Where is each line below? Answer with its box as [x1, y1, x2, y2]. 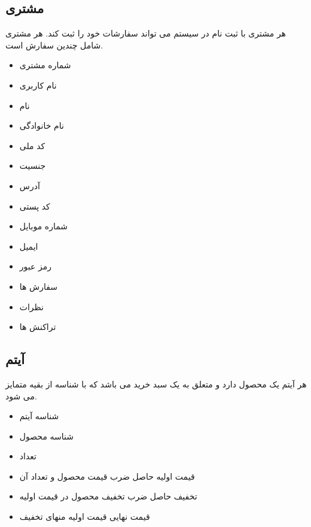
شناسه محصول [19, 429, 74, 442]
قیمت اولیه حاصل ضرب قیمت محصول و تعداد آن [19, 470, 195, 482]
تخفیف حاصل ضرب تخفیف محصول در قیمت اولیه [19, 490, 197, 502]
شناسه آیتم [19, 410, 59, 422]
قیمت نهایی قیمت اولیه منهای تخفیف [19, 510, 150, 523]
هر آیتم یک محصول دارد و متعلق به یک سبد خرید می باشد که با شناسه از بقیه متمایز [5, 377, 307, 390]
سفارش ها [19, 280, 58, 292]
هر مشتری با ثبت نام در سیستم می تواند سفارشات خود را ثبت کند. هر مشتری [5, 27, 286, 40]
